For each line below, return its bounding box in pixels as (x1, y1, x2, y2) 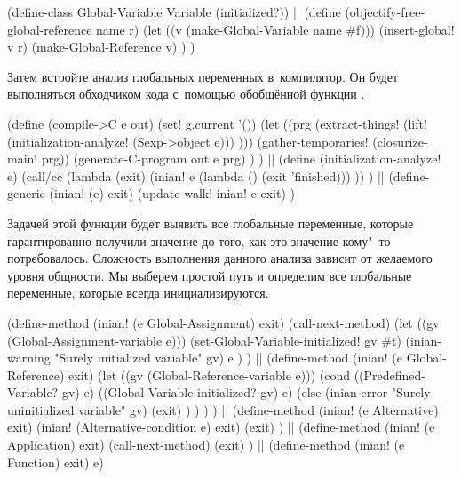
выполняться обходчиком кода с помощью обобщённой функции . (7, 84, 365, 103)
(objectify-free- (345, 3, 425, 20)
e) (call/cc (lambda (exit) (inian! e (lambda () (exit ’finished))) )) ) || (7, 166, 385, 185)
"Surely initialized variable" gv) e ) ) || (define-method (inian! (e (54, 348, 403, 367)
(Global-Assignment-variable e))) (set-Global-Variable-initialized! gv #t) (7, 331, 401, 349)
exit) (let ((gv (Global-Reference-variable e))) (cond (68, 365, 350, 384)
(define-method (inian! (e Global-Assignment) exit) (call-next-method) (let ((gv (7, 313, 440, 331)
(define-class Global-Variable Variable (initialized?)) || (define (7, 3, 341, 20)
